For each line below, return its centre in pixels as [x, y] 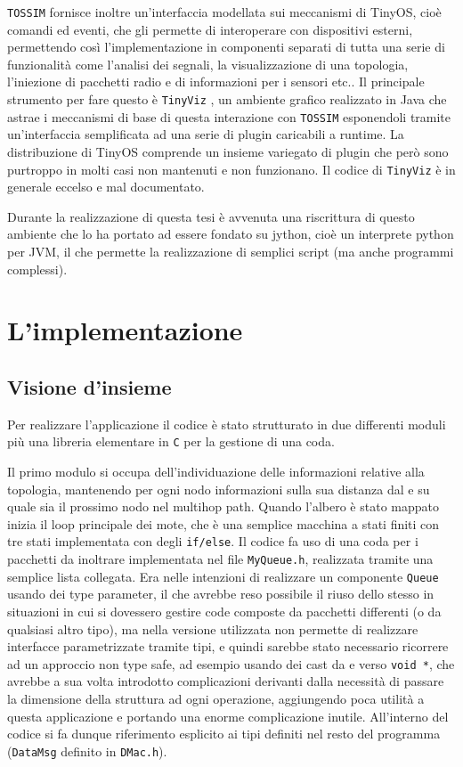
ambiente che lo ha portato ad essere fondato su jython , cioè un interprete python [231, 234]
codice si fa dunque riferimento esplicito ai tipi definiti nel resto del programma [224, 734]
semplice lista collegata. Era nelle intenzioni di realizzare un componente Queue [223, 576]
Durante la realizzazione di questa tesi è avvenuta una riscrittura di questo [211, 216]
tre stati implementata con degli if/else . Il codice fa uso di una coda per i [213, 541]
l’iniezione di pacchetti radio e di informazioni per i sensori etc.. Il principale [216, 82]
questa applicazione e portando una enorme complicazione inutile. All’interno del [228, 716]
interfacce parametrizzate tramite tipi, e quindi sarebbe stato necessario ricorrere [228, 646]
